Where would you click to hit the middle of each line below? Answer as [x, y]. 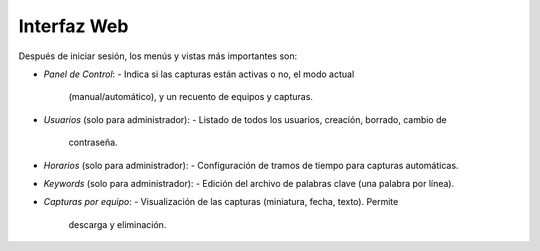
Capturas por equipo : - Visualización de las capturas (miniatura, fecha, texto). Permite [221, 202]
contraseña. [93, 142]
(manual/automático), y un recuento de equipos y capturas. [191, 97]
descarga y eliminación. [117, 224]
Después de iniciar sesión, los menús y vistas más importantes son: [158, 56]
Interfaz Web [73, 26]
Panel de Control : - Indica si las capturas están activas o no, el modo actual [199, 74]
